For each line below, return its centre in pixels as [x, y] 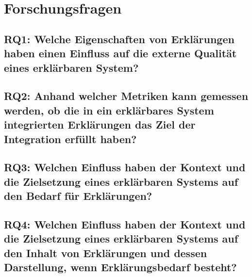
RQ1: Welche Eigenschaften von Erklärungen [119, 39]
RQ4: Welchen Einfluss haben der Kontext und [125, 224]
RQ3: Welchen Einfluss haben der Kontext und [125, 167]
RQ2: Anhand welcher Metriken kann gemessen [126, 96]
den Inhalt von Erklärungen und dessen [106, 253]
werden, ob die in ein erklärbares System [109, 110]
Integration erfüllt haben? [70, 138]
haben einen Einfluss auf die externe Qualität [120, 53]
